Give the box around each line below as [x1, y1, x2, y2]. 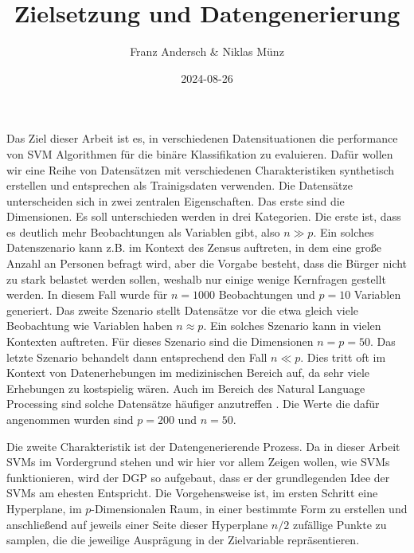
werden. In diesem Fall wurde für [6, 286, 168, 303]
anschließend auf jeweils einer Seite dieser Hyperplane [6, 516, 268, 532]
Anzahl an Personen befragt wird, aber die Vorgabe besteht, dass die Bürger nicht [6, 255, 408, 272]
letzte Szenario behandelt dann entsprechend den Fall [6, 348, 268, 365]
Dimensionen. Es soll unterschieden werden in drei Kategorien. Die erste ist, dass [6, 208, 401, 225]
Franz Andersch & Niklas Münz [130, 43, 284, 60]
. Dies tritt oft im [300, 348, 386, 365]
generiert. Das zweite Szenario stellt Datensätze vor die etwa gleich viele [6, 301, 359, 318]
